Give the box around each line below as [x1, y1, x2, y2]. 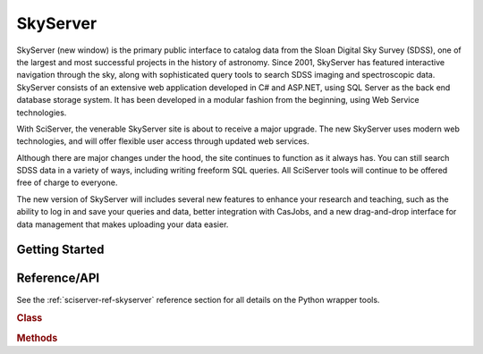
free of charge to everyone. [16, 177, 118, 188]
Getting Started [16, 242, 105, 257]
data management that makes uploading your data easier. [16, 219, 229, 230]
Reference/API [16, 271, 100, 286]
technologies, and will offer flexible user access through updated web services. [16, 136, 310, 147]
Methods [16, 332, 58, 344]
